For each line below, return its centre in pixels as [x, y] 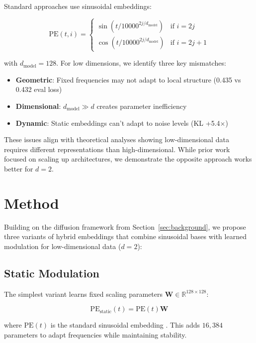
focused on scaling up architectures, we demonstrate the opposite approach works [128, 159]
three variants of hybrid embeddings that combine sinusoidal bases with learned [125, 236]
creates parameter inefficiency [142, 106]
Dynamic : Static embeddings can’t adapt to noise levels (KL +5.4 [118, 123]
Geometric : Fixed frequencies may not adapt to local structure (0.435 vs [128, 79]
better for [19, 168]
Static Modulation [52, 273]
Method [32, 203]
